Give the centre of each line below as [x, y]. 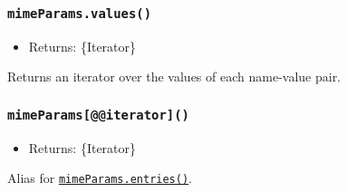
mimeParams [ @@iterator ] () [98, 115]
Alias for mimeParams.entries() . [100, 178]
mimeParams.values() [80, 13]
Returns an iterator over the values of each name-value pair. [174, 77]
